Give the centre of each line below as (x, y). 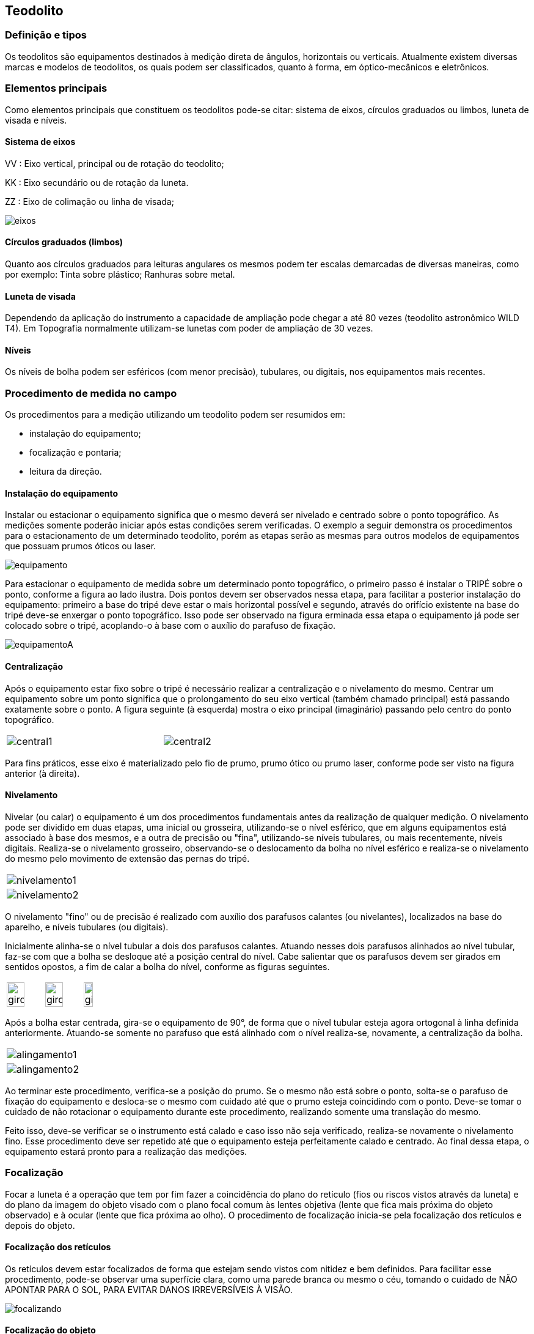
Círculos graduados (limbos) (64, 242)
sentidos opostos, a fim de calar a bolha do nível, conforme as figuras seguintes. (167, 966)
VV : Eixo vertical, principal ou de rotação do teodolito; (115, 163)
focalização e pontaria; (75, 453)
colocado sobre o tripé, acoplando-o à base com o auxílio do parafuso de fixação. (170, 626)
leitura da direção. (66, 472)
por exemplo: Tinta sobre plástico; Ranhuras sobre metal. (120, 274)
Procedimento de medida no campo (91, 393)
